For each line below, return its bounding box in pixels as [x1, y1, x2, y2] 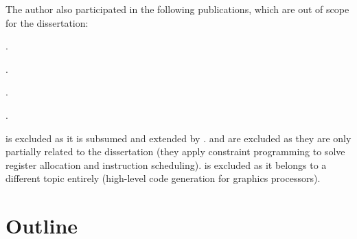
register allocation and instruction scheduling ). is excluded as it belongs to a [5, 157, 327, 172]
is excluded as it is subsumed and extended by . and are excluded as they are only [5, 130, 352, 145]
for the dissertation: [5, 15, 89, 30]
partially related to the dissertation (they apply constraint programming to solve [5, 144, 345, 159]
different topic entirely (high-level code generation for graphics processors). [5, 171, 321, 185]
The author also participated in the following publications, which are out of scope [5, 2, 349, 16]
